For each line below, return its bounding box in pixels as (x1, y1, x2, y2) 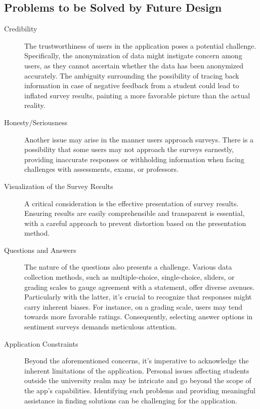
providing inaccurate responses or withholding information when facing (24, 154, 244, 164)
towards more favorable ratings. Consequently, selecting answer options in (24, 311, 253, 322)
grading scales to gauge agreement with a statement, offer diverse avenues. (24, 281, 255, 292)
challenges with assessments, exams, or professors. (24, 164, 179, 174)
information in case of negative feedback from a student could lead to (24, 80, 239, 91)
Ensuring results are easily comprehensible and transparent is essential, (24, 208, 245, 218)
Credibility (4, 23, 37, 34)
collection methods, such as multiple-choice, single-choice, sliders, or (24, 272, 235, 282)
